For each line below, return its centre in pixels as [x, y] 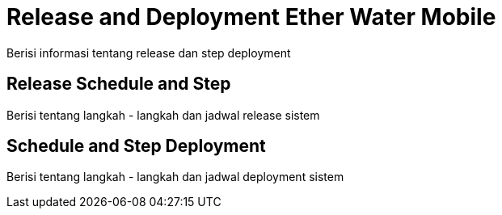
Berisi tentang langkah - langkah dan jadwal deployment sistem [175, 177]
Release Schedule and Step [119, 84]
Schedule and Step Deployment [136, 146]
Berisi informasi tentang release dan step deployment [149, 53]
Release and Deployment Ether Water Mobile [251, 17]
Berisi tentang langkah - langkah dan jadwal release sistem [163, 115]
